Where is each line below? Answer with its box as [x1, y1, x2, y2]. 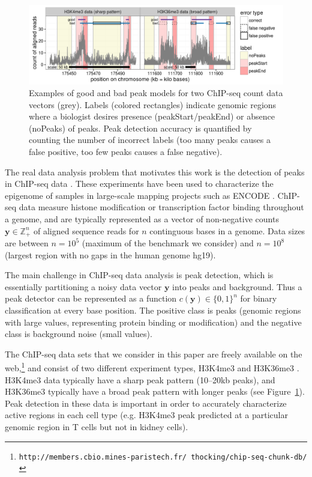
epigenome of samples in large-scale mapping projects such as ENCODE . [5, 189, 275, 201]
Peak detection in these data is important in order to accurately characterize [5, 396, 287, 409]
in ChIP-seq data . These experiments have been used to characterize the [5, 177, 274, 190]
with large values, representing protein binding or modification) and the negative [5, 315, 302, 328]
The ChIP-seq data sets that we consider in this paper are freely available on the [5, 347, 302, 360]
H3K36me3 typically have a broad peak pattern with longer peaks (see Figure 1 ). [5, 385, 305, 398]
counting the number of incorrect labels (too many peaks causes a [29, 133, 271, 146]
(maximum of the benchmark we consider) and [82, 237, 254, 249]
